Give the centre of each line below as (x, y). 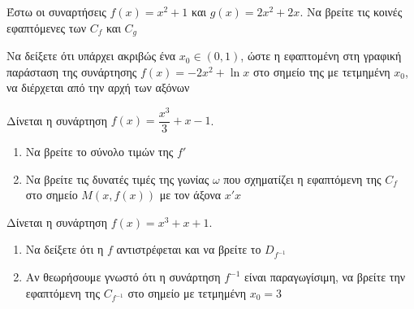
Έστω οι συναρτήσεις (56, 11)
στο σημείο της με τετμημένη (321, 71)
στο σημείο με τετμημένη (187, 292)
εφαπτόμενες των (46, 27)
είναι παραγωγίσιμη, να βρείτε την (325, 277)
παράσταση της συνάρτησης (72, 71)
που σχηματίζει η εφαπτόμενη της (302, 178)
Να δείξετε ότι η (65, 249)
